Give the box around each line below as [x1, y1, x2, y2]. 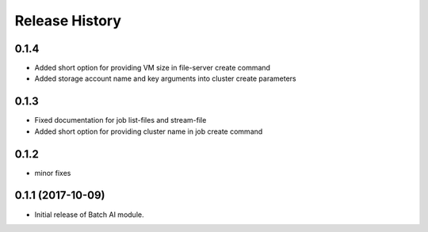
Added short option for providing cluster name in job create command [34, 127, 263, 136]
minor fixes [34, 168, 71, 177]
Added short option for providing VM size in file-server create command [34, 63, 271, 73]
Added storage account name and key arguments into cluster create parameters [34, 74, 296, 83]
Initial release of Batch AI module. [34, 210, 144, 219]
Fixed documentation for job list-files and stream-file [34, 116, 207, 125]
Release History [14, 12, 122, 29]
